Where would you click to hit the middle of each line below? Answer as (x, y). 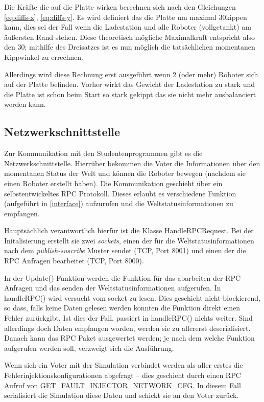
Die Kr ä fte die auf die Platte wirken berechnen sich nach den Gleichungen (120, 7)
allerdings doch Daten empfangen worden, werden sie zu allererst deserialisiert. (127, 328)
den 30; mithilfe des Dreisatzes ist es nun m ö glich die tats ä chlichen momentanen (130, 47)
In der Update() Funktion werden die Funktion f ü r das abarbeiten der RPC (123, 277)
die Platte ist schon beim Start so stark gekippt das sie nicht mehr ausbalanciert (130, 94)
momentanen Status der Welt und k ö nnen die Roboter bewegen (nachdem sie (125, 173)
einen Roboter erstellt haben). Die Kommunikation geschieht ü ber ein (113, 183)
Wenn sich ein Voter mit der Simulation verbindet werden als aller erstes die (124, 365)
